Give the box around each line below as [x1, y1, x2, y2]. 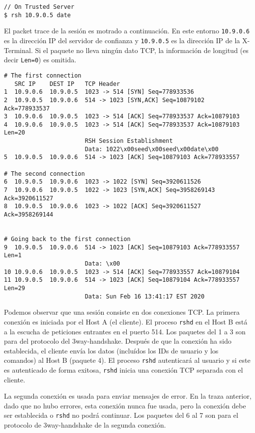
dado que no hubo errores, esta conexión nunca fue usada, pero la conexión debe [4, 400, 246, 410]
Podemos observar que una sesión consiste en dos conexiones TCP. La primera [4, 307, 240, 317]
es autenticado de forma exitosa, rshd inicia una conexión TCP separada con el [4, 364, 243, 375]
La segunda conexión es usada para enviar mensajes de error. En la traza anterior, [4, 391, 252, 401]
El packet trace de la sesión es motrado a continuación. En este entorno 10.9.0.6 [4, 26, 250, 36]
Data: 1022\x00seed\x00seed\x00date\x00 [85, 145, 219, 153]
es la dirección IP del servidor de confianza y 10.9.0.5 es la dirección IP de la [4, 35, 240, 45]
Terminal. [4, 45, 33, 55]
